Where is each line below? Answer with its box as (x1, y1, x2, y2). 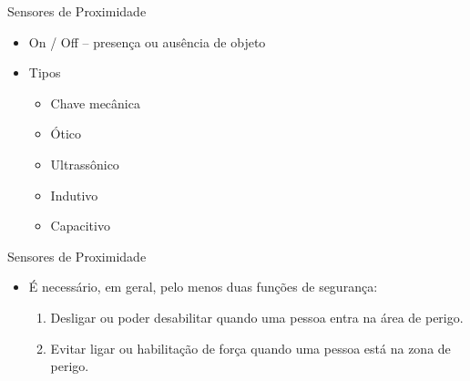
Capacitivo (50, 216, 110, 235)
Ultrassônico (50, 154, 119, 173)
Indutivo (50, 185, 98, 204)
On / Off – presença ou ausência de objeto (28, 32, 266, 51)
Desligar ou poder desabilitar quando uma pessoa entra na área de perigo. (50, 307, 464, 326)
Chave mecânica (50, 93, 140, 112)
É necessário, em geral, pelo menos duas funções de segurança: (28, 277, 378, 296)
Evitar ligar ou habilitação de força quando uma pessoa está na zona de (50, 338, 451, 357)
